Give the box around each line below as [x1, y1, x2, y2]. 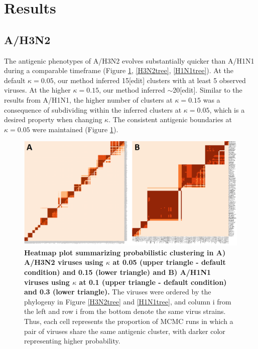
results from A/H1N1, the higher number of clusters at [4, 94, 173, 105]
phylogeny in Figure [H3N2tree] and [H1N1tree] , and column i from [24, 296, 231, 306]
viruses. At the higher [4, 85, 71, 95]
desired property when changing [4, 114, 102, 125]
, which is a [209, 104, 245, 115]
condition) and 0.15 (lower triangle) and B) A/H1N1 [24, 266, 211, 277]
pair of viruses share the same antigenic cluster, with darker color [24, 325, 225, 336]
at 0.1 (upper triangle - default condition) [79, 276, 227, 287]
